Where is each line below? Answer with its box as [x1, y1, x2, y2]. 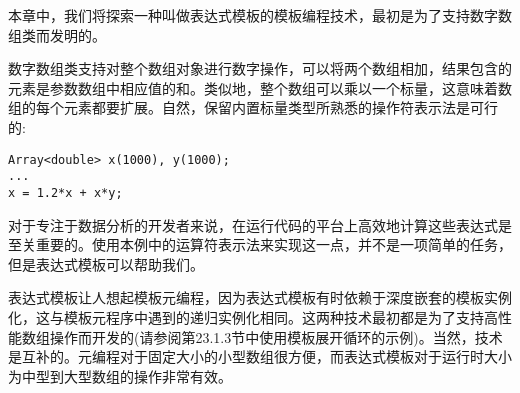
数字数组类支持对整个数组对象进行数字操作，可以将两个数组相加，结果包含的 [8, 58, 512, 79]
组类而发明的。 [8, 24, 106, 45]
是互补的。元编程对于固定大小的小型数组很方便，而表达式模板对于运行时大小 [8, 346, 512, 367]
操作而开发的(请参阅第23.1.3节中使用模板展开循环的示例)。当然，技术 [49, 326, 503, 347]
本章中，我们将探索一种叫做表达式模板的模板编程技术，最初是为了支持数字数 [8, 5, 512, 25]
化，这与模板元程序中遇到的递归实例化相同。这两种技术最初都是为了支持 [8, 306, 484, 327]
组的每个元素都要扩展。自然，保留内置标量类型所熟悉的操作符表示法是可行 [8, 97, 498, 118]
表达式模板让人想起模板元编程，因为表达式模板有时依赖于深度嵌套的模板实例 [8, 287, 512, 308]
